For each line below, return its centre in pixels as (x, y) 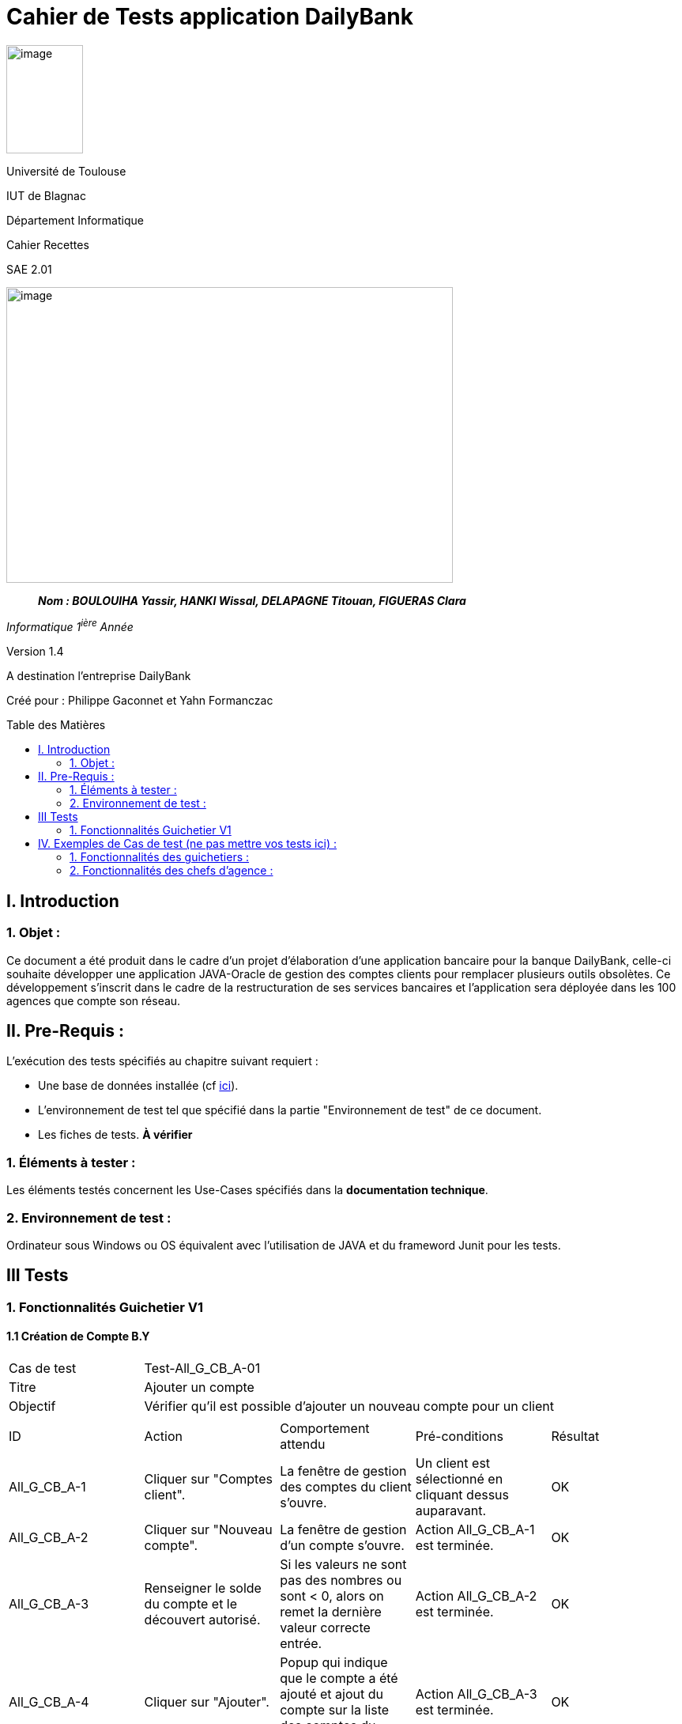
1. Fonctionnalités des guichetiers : (160, 857)
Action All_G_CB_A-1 (475, 1530)
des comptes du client (346, 1487)
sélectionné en (459, 1479)
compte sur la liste (335, 1710)
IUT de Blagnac (46, 195)
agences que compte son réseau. (94, 1000)
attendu (303, 1444)
